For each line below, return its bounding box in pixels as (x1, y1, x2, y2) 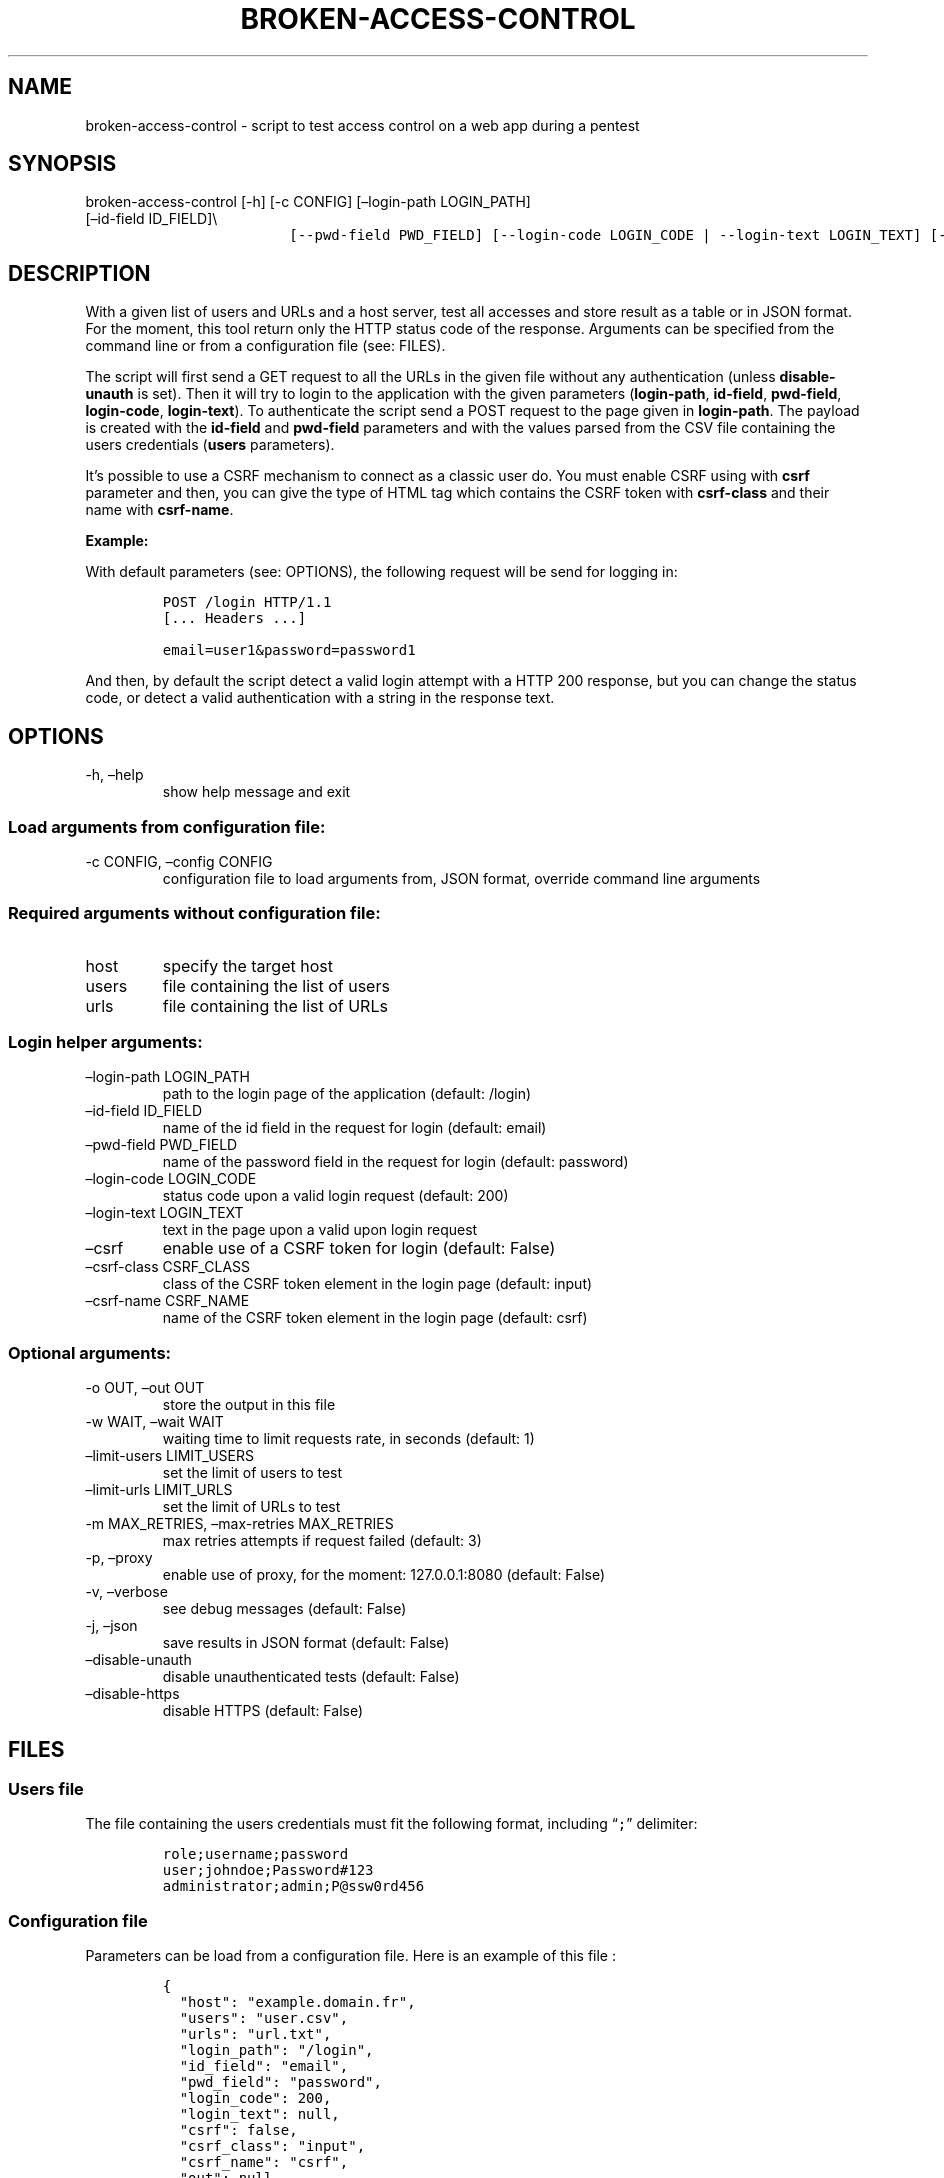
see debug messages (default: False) (162, 1600, 407, 1618)
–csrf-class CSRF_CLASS (85, 1258, 251, 1276)
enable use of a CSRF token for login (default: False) (162, 1238, 556, 1259)
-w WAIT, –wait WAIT (85, 1413, 224, 1431)
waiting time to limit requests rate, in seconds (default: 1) (162, 1430, 535, 1448)
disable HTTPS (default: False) (162, 1702, 364, 1720)
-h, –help (85, 766, 144, 784)
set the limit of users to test (162, 1464, 343, 1482)
